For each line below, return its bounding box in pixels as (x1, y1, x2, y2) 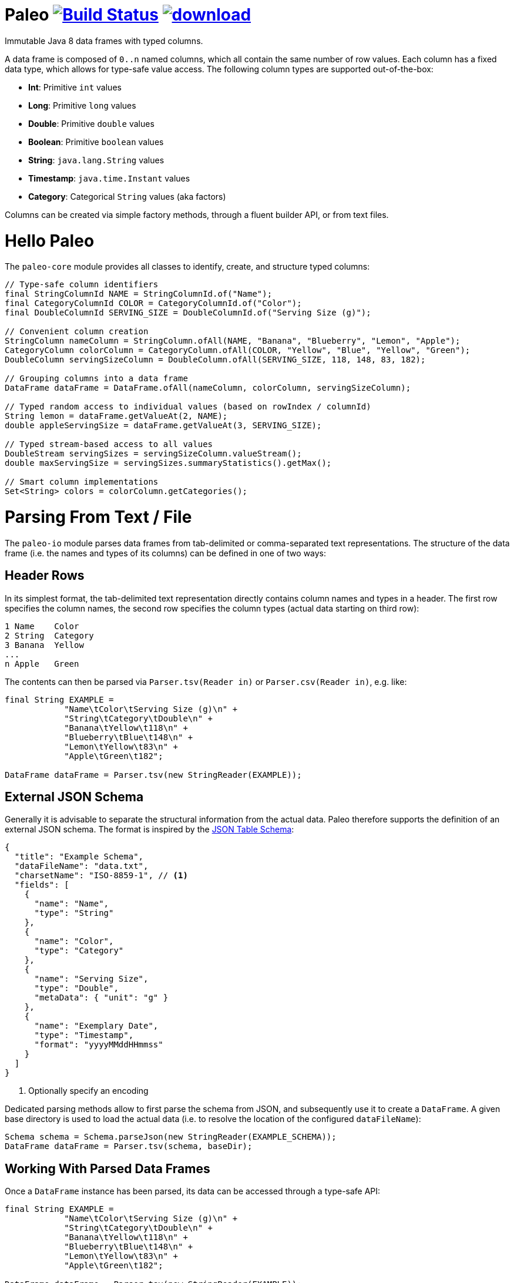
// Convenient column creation (5, 327, 149, 337)
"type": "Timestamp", (34, 1030, 134, 1040)
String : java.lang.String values (28, 155, 164, 165)
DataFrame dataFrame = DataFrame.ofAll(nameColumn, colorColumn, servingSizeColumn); (5, 383, 411, 393)
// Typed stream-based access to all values (5, 439, 213, 449)
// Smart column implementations (5, 477, 159, 487)
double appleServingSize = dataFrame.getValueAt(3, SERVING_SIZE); (5, 421, 322, 431)
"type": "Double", (34, 983, 119, 993)
